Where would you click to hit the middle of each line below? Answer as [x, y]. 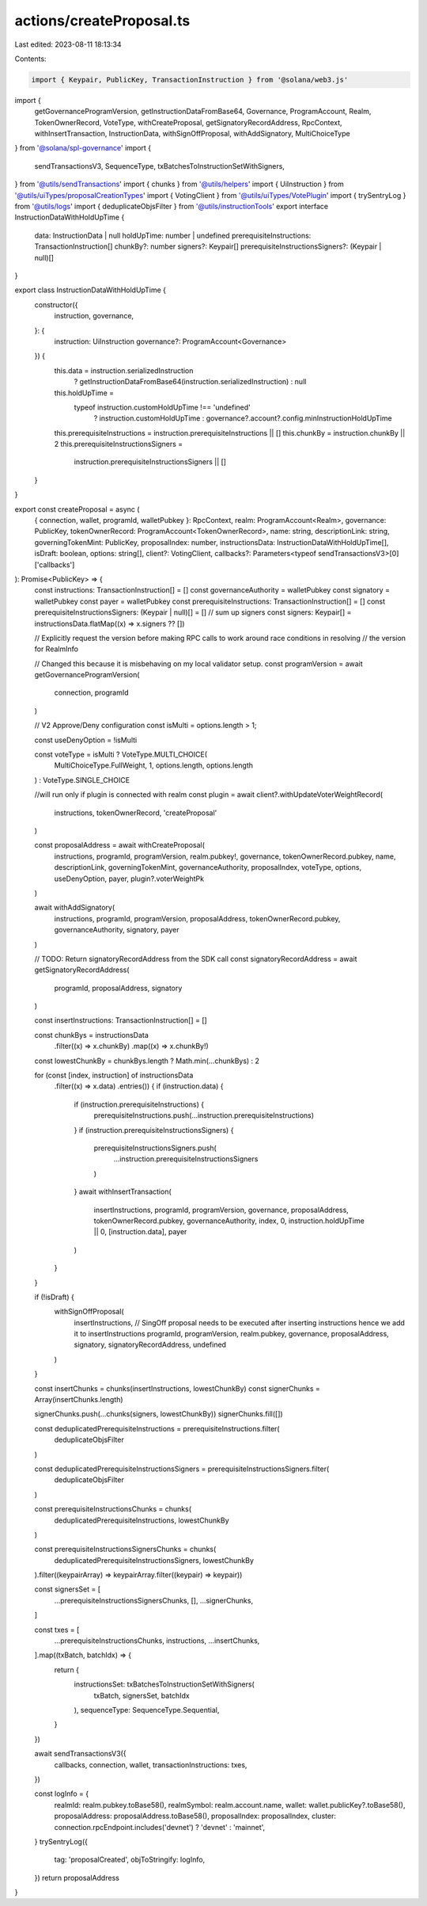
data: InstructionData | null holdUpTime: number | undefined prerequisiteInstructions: [173, 235]
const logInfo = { [62, 1794]
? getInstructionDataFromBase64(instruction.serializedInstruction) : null [190, 382]
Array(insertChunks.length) [79, 1400]
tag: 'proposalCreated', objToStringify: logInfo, [130, 1860]
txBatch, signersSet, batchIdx [142, 1695]
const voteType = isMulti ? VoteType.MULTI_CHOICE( [121, 755]
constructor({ [56, 304]
